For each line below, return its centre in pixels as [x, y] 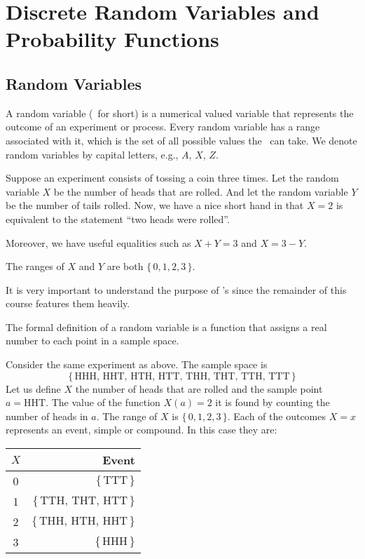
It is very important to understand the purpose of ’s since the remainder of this [176, 289]
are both [125, 266]
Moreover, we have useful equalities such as [98, 242]
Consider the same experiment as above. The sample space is [137, 364]
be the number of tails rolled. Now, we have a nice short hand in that [155, 205]
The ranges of [35, 266]
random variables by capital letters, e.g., [92, 154]
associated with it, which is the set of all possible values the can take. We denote [181, 140]
